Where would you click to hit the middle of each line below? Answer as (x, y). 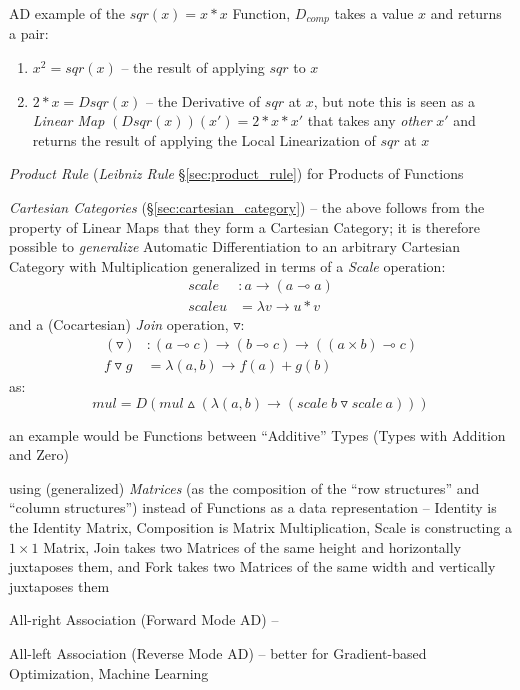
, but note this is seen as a (394, 100)
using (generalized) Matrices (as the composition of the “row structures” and (244, 487)
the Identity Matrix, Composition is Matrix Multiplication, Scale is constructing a (260, 527)
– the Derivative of (203, 100)
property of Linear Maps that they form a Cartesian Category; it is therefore (244, 226)
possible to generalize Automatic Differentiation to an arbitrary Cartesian (235, 246)
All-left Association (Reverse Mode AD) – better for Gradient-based (218, 653)
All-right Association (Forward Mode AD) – (144, 619)
